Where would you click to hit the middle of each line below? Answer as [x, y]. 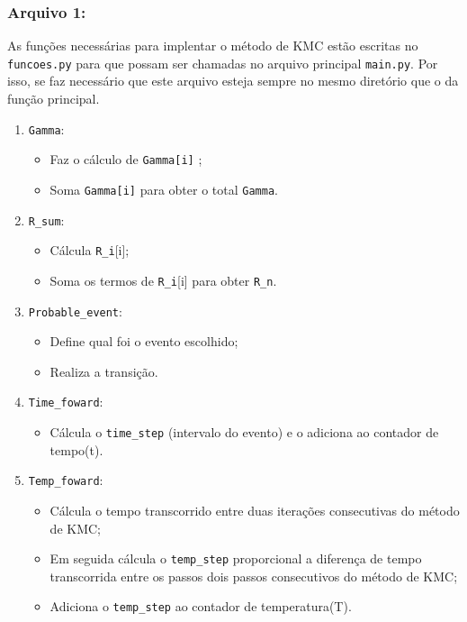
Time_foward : [66, 402]
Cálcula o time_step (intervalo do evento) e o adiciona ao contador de [244, 432]
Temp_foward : [66, 480]
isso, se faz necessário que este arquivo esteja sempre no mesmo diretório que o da [233, 81]
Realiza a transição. [104, 371]
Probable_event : [75, 311]
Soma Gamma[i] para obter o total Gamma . [164, 189]
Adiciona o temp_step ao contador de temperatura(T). [201, 606]
